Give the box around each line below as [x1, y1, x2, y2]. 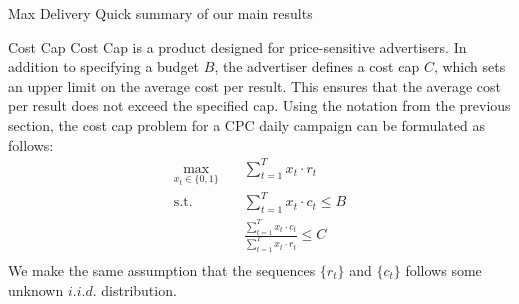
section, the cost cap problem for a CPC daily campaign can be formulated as [8, 114, 485, 135]
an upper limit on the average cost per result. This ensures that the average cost [8, 75, 501, 96]
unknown [8, 279, 64, 300]
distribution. [101, 279, 177, 300]
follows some [405, 259, 482, 280]
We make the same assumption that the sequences [8, 259, 316, 280]
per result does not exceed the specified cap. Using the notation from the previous [8, 95, 511, 116]
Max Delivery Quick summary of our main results [8, 3, 313, 23]
